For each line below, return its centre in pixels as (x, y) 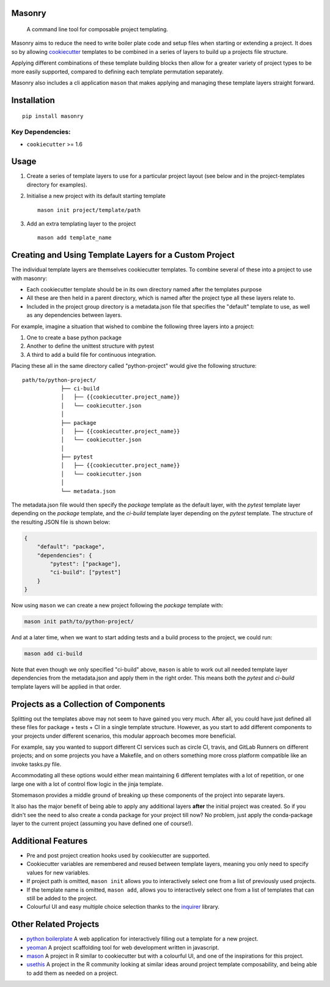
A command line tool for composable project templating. (97, 29)
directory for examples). (57, 185)
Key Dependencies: (41, 132)
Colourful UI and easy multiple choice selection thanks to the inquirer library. (123, 907)
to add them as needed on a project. (72, 973)
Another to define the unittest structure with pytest (90, 346)
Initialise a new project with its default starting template (96, 196)
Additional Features (50, 841)
